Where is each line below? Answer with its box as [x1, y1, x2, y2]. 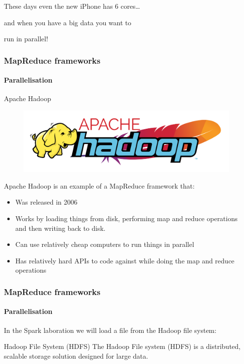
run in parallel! [4, 34, 49, 44]
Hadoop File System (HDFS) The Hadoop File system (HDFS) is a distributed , [4, 341, 241, 351]
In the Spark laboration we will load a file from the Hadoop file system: [4, 325, 217, 335]
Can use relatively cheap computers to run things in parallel [15, 239, 195, 249]
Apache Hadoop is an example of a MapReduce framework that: [4, 180, 195, 191]
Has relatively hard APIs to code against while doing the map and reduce [15, 255, 235, 265]
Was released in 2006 [15, 197, 78, 207]
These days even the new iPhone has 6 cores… [4, 1, 140, 11]
